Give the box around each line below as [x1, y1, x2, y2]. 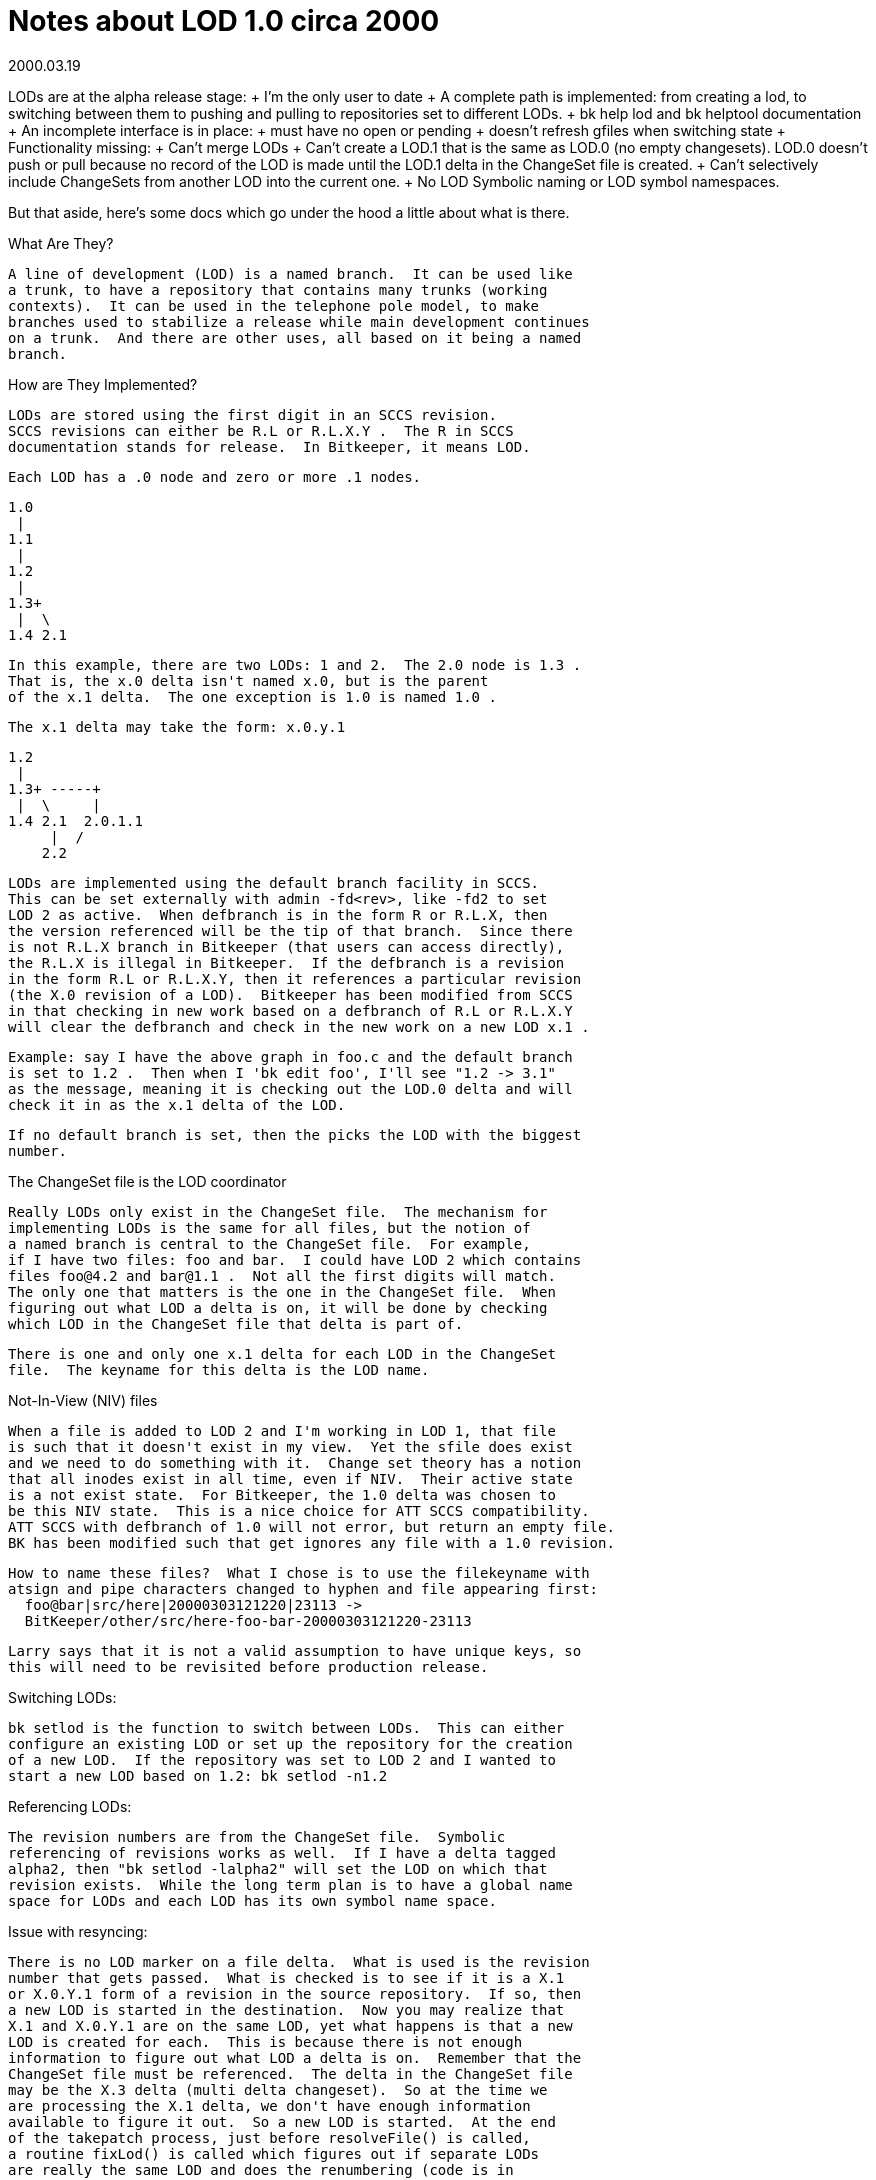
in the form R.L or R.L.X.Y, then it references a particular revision [8, 970, 582, 987]
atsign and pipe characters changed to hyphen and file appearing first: [8, 1580, 599, 1597]
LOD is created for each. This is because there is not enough [8, 2033, 523, 2050]
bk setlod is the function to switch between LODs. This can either [8, 1719, 565, 1736]
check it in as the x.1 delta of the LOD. [8, 1096, 346, 1113]
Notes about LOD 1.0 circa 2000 [8, 4, 440, 38]
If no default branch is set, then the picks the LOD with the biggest [8, 1126, 582, 1143]
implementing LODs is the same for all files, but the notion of [8, 1219, 531, 1236]
